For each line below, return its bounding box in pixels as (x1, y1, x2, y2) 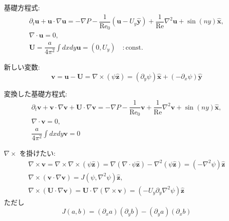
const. (125, 44, 143, 51)
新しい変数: (4, 62, 40, 72)
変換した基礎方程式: (4, 88, 67, 98)
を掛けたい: (19, 148, 56, 158)
